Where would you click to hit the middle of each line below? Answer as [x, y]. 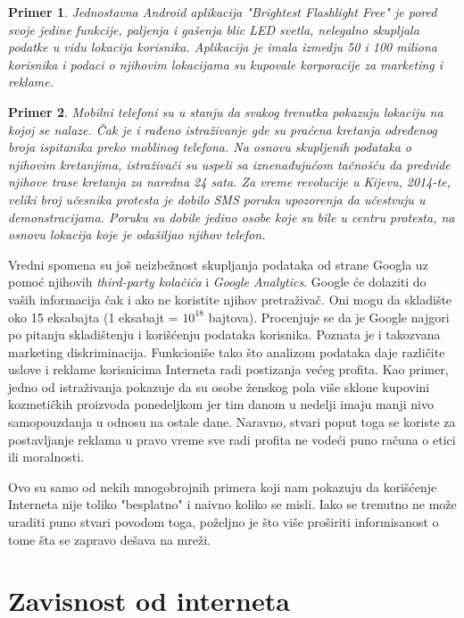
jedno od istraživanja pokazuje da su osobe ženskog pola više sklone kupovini [219, 386]
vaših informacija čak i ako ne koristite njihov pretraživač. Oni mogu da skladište [230, 299]
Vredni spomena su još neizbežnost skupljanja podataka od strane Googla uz [218, 264]
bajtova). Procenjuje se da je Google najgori [329, 317]
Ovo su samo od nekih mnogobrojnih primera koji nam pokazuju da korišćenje [223, 486]
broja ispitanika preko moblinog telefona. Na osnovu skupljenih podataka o [210, 147]
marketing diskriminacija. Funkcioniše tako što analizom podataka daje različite [227, 351]
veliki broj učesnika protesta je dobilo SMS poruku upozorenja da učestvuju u [217, 199]
